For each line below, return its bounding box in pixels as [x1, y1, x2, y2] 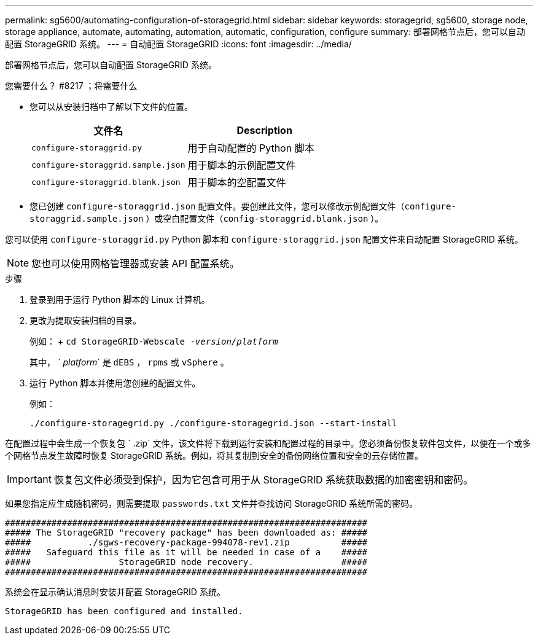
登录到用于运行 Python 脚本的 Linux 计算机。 [29, 294, 210, 305]
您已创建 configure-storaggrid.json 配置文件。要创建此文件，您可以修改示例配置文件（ [29, 201, 405, 211]
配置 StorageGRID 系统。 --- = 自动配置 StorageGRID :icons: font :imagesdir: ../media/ [5, 39, 352, 49]
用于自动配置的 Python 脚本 [187, 142, 314, 154]
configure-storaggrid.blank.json [31, 177, 181, 187]
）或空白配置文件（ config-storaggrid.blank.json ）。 [146, 213, 384, 224]
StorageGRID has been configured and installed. [5, 606, 243, 616]
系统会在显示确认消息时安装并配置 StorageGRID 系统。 [5, 587, 225, 597]
